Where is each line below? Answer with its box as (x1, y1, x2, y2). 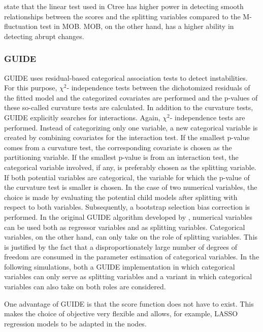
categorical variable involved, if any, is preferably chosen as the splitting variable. (4, 161, 256, 172)
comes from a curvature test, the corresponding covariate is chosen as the (4, 142, 232, 152)
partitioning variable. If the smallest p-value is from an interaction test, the (4, 152, 239, 162)
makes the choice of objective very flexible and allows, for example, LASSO (4, 308, 238, 319)
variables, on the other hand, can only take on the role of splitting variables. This (4, 231, 258, 242)
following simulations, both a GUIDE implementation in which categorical (4, 261, 235, 272)
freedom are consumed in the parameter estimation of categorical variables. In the (4, 251, 259, 262)
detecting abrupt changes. (4, 30, 84, 41)
